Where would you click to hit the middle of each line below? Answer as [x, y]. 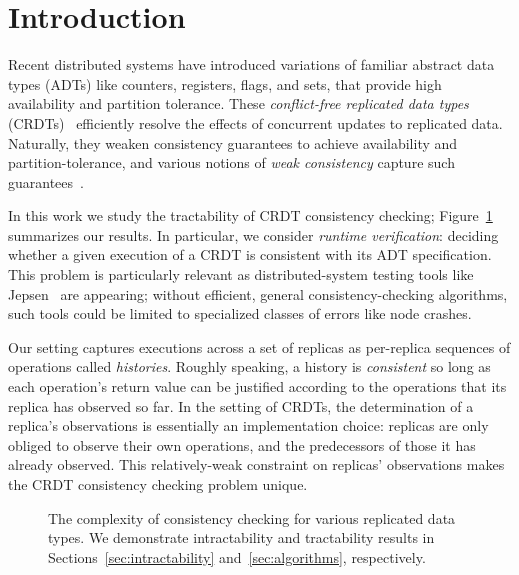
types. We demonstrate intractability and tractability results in [241, 537]
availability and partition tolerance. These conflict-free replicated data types [238, 103]
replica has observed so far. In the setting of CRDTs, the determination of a [241, 405]
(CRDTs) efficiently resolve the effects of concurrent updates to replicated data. [255, 122]
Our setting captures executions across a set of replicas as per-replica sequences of [259, 346]
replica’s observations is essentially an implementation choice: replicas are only [248, 425]
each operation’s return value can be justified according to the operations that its [257, 386]
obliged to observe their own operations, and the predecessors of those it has [242, 444]
